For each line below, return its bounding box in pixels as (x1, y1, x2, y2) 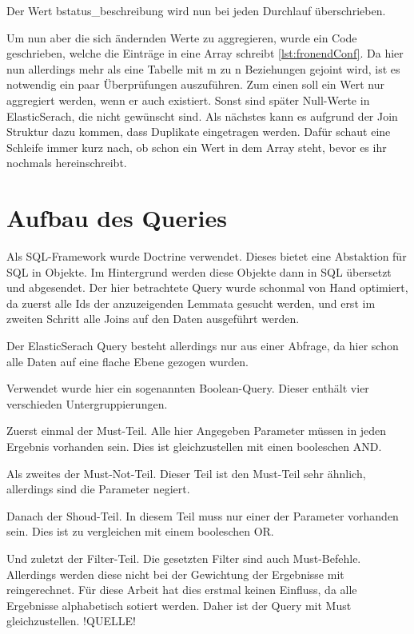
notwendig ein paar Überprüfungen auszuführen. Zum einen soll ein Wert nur (6, 76, 384, 93)
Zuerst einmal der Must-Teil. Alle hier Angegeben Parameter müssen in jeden (6, 422, 387, 439)
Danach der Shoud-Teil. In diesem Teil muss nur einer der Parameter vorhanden (6, 507, 399, 524)
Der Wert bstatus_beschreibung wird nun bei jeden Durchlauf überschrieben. (6, 2, 386, 18)
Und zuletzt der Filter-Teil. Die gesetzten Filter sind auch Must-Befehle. (6, 549, 361, 566)
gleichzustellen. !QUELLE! (6, 612, 136, 629)
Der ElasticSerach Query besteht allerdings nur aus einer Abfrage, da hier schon (6, 337, 399, 354)
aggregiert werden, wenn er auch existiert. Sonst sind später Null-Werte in (6, 91, 370, 108)
